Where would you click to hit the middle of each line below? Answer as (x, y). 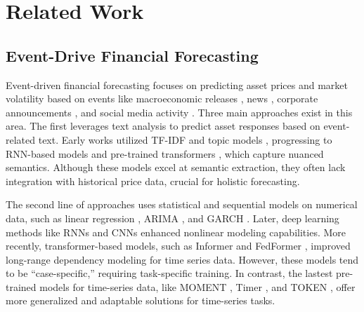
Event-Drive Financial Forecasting (132, 55)
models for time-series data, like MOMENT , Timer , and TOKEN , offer (197, 286)
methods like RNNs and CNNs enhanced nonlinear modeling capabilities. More (176, 232)
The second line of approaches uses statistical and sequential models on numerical (182, 204)
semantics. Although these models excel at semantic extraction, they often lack (176, 167)
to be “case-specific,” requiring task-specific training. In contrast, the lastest (169, 273)
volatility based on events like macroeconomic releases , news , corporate (162, 99)
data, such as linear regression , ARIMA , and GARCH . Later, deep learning (173, 218)
